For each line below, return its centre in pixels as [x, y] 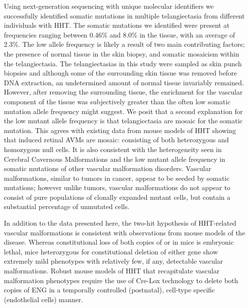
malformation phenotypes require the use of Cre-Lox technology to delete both [121, 280]
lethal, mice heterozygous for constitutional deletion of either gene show [111, 251]
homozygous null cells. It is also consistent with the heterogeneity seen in [113, 149]
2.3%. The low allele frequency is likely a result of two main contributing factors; [124, 44]
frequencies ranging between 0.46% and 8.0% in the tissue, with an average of [120, 34]
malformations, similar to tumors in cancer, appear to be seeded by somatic [117, 178]
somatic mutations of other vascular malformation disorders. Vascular [108, 168]
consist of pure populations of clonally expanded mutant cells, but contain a [117, 197]
